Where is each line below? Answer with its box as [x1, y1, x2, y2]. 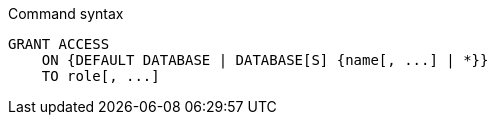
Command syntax [8, 5, 124, 22]
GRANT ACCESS [8, 36, 110, 52]
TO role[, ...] [41, 68, 160, 84]
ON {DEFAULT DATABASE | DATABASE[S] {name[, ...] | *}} [41, 52, 489, 68]
